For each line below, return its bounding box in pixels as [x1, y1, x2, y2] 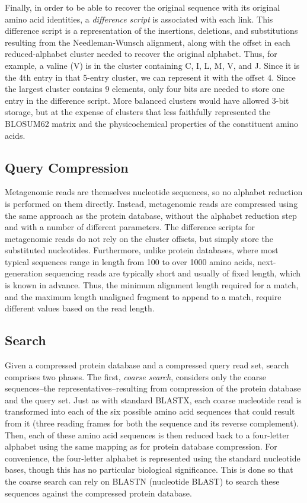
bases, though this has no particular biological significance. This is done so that [5, 463, 293, 476]
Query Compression [5, 158, 129, 176]
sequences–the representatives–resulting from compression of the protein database [5, 382, 301, 394]
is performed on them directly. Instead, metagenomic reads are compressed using [5, 197, 298, 209]
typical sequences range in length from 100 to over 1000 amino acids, [5, 255, 255, 268]
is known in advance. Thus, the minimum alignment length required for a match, [5, 279, 299, 291]
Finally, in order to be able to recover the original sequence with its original [5, 1, 280, 13]
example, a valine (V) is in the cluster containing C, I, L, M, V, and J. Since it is [5, 59, 300, 71]
